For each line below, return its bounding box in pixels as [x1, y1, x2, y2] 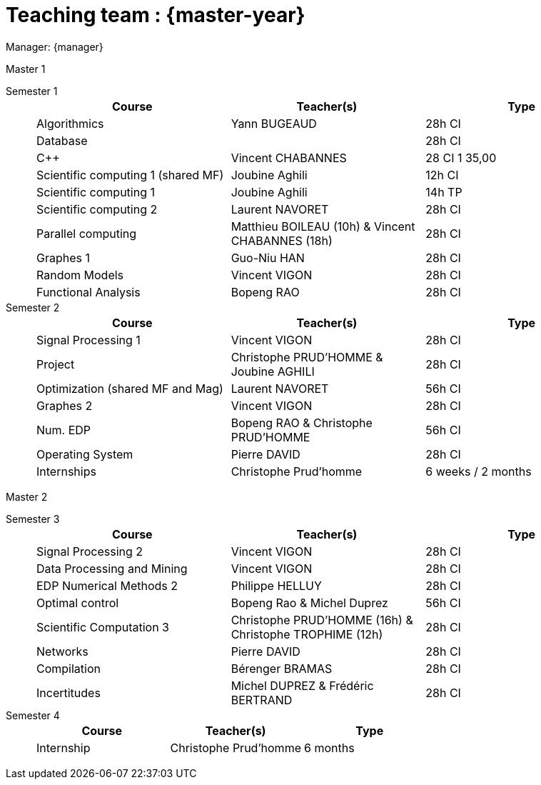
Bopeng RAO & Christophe [231, 415, 373, 430]
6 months [303, 740, 355, 755]
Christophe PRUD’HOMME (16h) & [231, 612, 413, 627]
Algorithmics [36, 116, 104, 131]
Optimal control [36, 595, 119, 610]
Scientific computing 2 [36, 201, 158, 216]
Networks [36, 644, 89, 659]
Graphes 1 [36, 250, 90, 265]
